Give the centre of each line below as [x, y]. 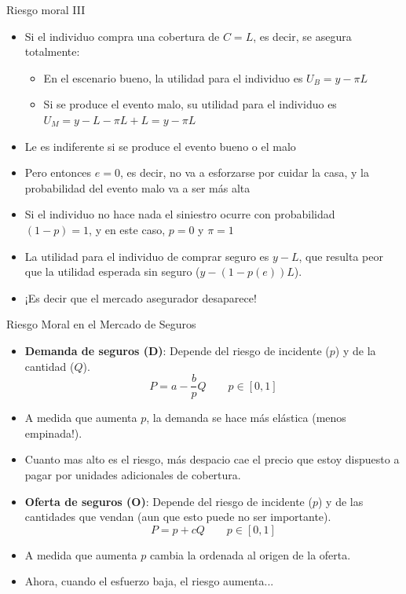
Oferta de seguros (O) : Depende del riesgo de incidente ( [168, 501]
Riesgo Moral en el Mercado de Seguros [101, 324]
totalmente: [52, 51]
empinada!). [53, 433]
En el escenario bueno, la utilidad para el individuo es [173, 77]
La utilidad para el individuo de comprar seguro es [147, 256]
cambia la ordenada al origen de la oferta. [250, 554]
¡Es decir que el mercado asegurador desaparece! [141, 297]
